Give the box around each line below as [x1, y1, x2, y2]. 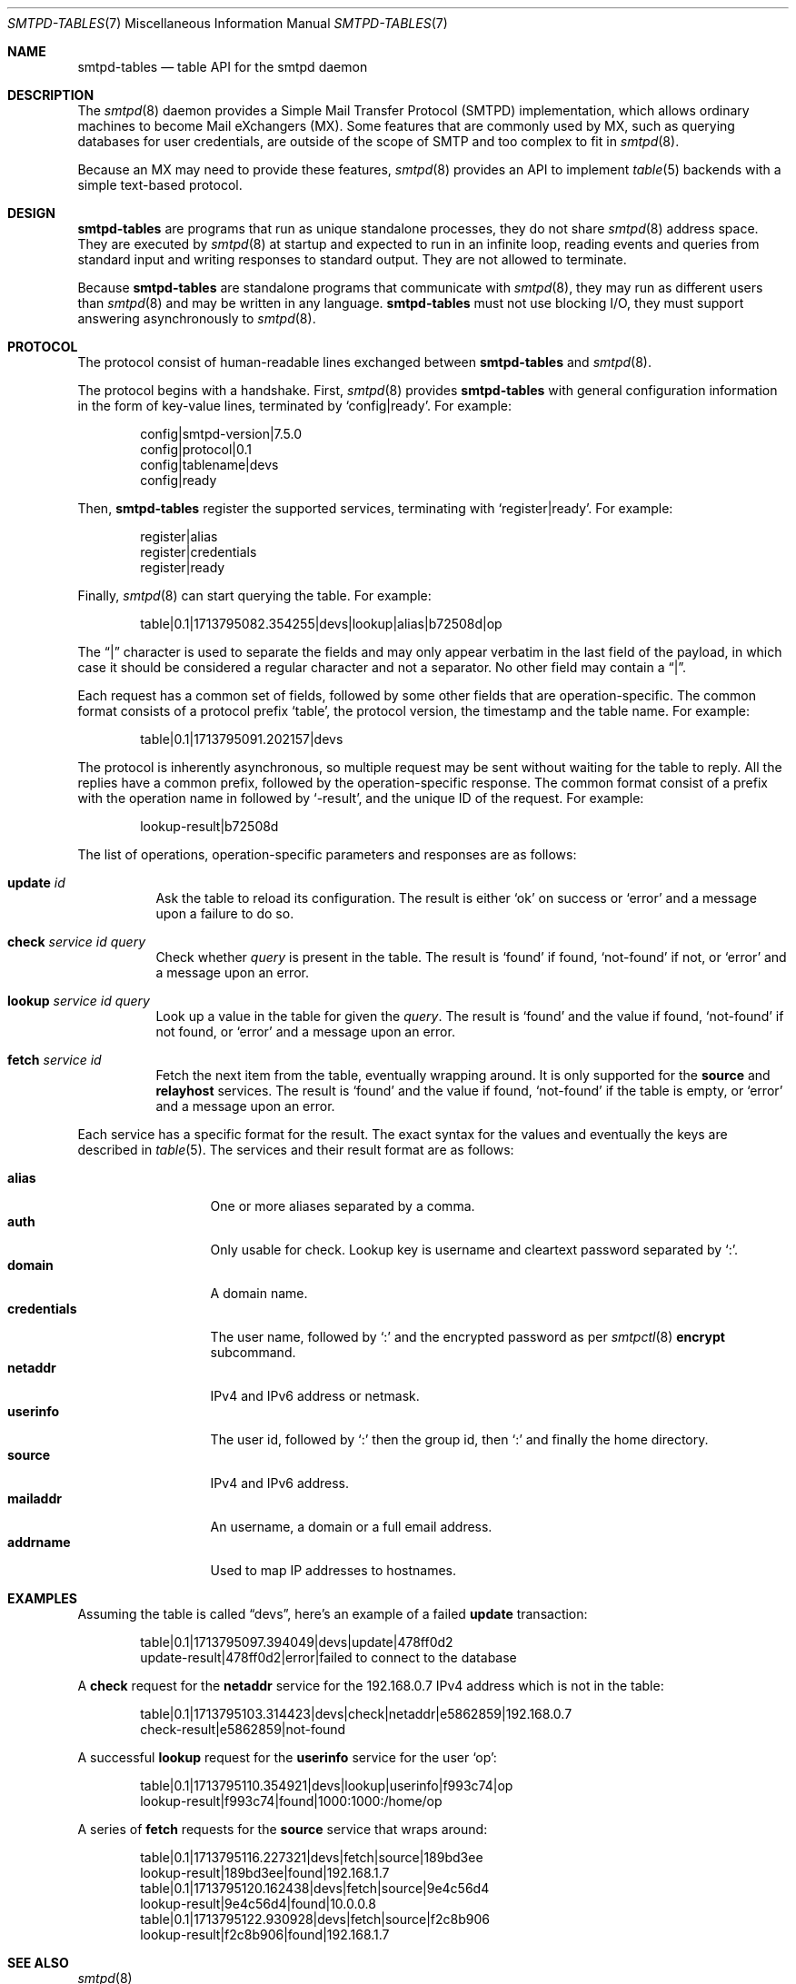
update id [7, 875, 65, 890]
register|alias [140, 529, 218, 544]
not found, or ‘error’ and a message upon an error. [155, 1024, 455, 1039]
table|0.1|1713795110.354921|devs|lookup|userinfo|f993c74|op [140, 1778, 513, 1793]
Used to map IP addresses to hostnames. [210, 1562, 456, 1578]
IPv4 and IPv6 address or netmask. [210, 1388, 420, 1404]
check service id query [7, 934, 146, 949]
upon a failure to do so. [155, 906, 294, 921]
